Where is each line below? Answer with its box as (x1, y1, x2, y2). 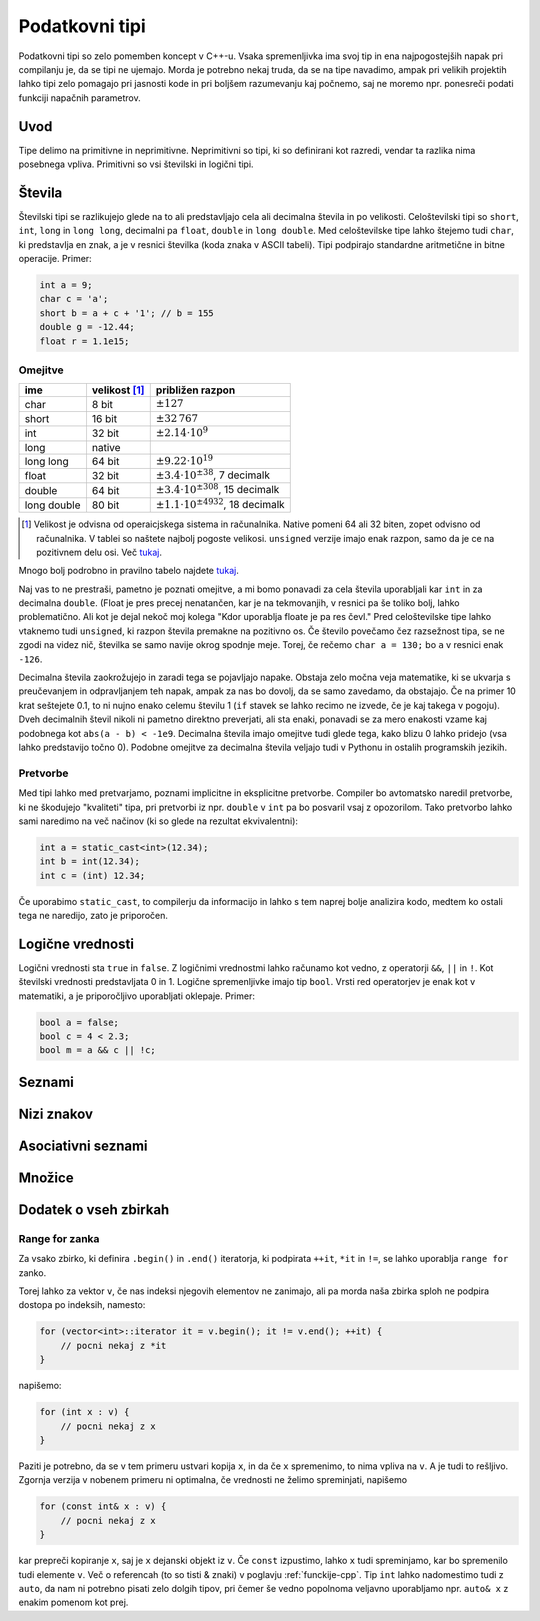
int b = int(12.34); (39, 856, 140, 867)
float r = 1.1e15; (39, 335, 130, 347)
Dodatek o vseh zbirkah (18, 1201, 170, 1218)
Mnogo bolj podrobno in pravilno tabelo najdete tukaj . (18, 565, 240, 577)
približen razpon (155, 383, 236, 397)
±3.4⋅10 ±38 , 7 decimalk (155, 466, 270, 482)
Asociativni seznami (18, 1137, 149, 1154)
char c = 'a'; (39, 293, 109, 305)
